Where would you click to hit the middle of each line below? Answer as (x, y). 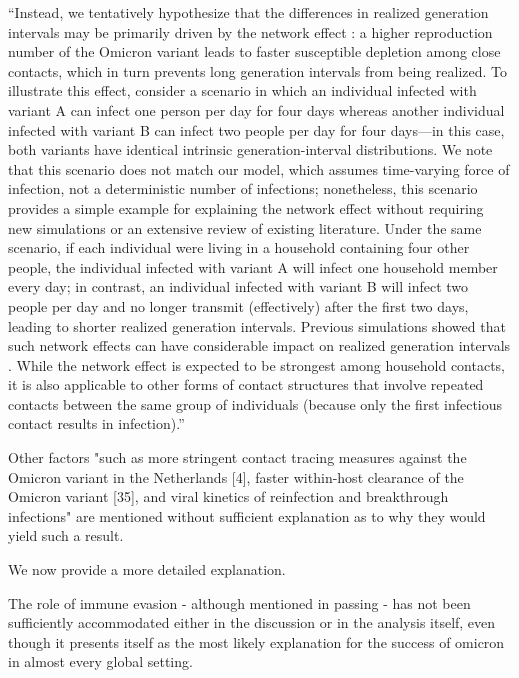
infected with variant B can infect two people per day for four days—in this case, (256, 129)
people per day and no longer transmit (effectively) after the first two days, (238, 305)
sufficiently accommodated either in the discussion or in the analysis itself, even (252, 622)
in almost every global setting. (100, 661)
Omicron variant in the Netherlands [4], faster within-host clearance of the (236, 476)
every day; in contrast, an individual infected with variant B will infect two (238, 286)
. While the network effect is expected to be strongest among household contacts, (257, 364)
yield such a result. (66, 535)
